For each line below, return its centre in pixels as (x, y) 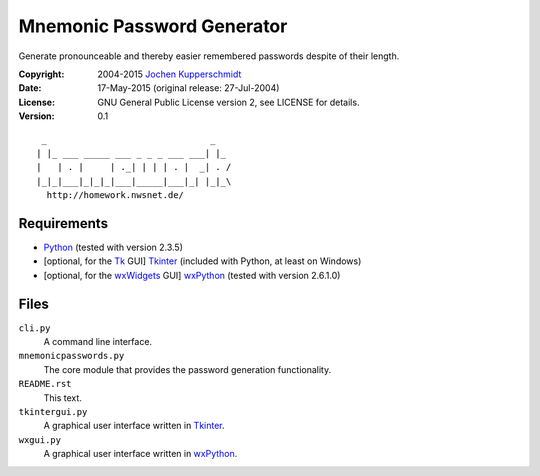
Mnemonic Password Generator (153, 26)
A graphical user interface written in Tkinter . (134, 426)
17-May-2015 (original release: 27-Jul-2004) (188, 88)
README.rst (45, 384)
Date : (30, 88)
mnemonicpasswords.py (71, 356)
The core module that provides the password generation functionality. (187, 369)
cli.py (34, 328)
